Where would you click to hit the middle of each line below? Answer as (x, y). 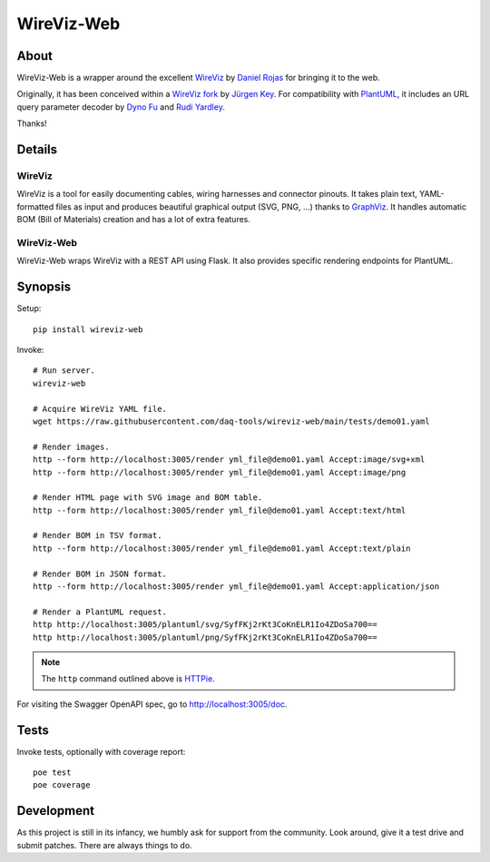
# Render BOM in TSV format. (98, 536)
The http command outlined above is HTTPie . (128, 679)
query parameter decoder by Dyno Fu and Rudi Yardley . (121, 107)
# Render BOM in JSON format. (100, 573)
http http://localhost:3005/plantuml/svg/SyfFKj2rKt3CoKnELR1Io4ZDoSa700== (205, 625)
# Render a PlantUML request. (100, 612)
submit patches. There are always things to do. (104, 845)
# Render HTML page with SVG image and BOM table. (148, 498)
